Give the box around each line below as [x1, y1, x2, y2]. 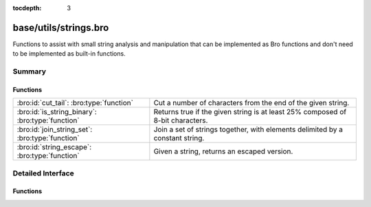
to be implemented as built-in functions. [12, 50, 126, 58]
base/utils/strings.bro [12, 21, 109, 34]
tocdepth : [12, 4, 42, 12]
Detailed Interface [12, 168, 75, 178]
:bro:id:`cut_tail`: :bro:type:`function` [16, 98, 134, 108]
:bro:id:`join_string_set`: [16, 124, 93, 134]
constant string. [153, 133, 205, 143]
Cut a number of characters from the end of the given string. [153, 98, 350, 108]
